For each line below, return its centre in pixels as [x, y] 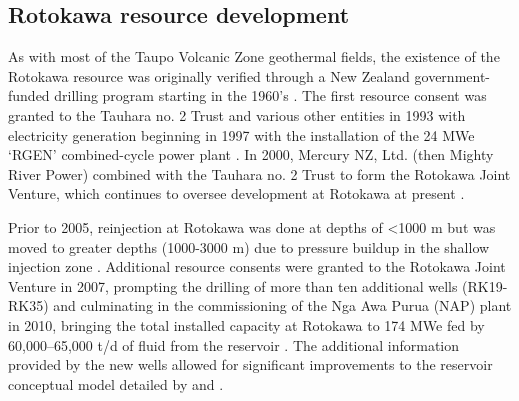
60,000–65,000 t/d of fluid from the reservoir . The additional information [234, 344]
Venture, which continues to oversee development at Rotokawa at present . [236, 193]
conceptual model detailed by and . [116, 383]
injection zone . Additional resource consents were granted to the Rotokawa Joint [257, 266]
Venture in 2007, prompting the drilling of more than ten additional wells [233, 285]
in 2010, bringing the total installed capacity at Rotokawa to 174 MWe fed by [246, 324]
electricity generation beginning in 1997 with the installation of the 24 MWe [241, 134]
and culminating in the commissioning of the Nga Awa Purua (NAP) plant [282, 305]
